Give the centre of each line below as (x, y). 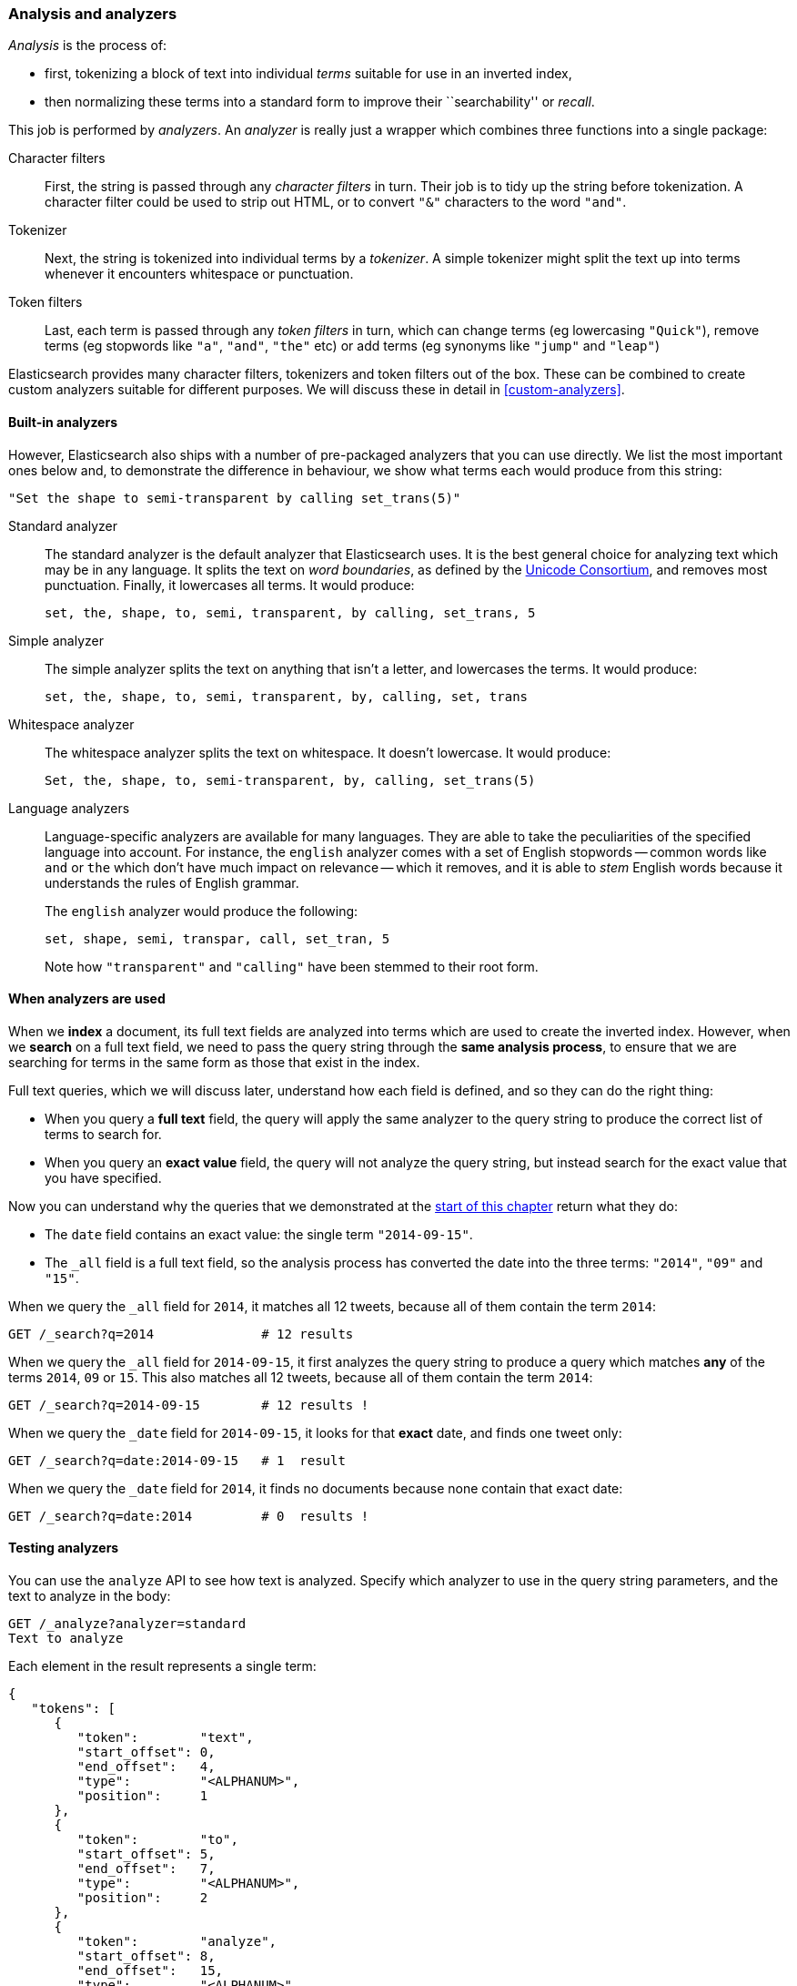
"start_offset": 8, (146, 1956)
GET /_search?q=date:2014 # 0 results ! (189, 1516)
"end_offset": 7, (146, 1869)
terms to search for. (103, 1134)
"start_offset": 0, (146, 1752)
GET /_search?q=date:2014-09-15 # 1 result (177, 1460)
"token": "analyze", (177, 1942)
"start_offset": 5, (146, 1854)
